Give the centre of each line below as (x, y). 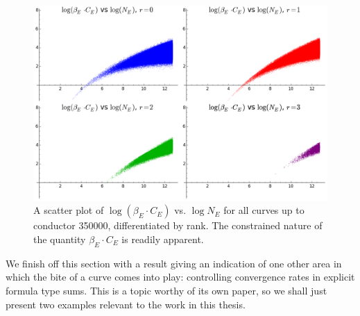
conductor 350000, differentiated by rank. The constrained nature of (178, 225)
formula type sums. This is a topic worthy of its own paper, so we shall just (166, 290)
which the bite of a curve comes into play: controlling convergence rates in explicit (180, 277)
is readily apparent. (163, 239)
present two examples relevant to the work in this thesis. (126, 304)
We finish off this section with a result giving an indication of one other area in (174, 263)
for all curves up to (264, 210)
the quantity (60, 239)
